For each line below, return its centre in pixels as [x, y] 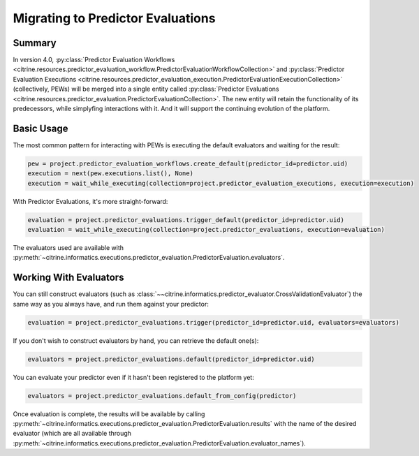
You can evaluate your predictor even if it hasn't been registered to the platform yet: [133, 377]
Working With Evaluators [68, 278]
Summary [35, 43]
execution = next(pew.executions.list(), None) [110, 174]
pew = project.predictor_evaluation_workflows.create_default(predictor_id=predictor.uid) [188, 163]
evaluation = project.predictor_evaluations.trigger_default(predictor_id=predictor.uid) [186, 220]
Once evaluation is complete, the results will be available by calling [109, 414]
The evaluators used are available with [68, 248]
